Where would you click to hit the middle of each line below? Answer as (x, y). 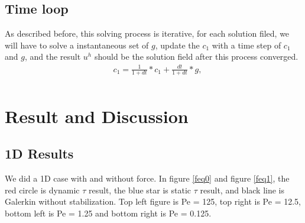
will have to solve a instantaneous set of (77, 45)
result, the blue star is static (140, 190)
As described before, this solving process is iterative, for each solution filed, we (147, 33)
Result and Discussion (97, 116)
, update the (177, 45)
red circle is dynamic (42, 190)
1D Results (39, 153)
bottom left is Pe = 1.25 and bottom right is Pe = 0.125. (108, 213)
